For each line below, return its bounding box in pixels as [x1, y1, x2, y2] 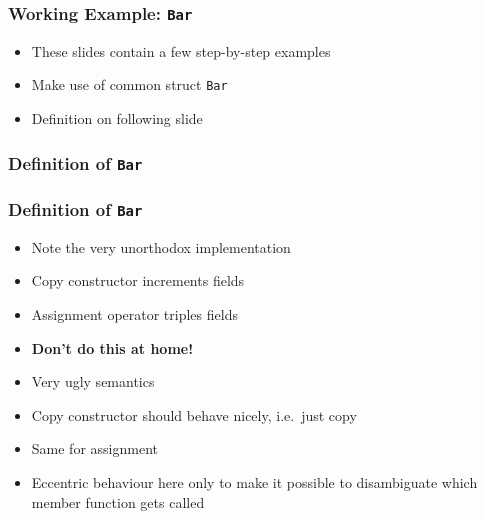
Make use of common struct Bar [31, 74, 228, 95]
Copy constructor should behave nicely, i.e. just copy [31, 404, 357, 425]
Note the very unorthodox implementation [31, 236, 291, 257]
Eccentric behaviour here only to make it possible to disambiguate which [31, 471, 478, 492]
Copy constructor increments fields [31, 270, 245, 291]
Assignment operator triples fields [31, 304, 238, 324]
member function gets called [31, 491, 205, 512]
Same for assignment [31, 438, 158, 459]
